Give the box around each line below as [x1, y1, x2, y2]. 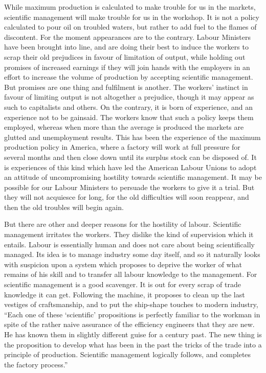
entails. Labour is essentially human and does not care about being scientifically [4, 239, 255, 249]
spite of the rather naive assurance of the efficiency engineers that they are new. [4, 319, 255, 330]
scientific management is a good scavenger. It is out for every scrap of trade [4, 279, 241, 290]
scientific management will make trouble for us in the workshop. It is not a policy [4, 11, 259, 22]
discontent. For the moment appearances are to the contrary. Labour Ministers [4, 31, 251, 42]
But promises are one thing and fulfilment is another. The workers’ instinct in [4, 81, 248, 92]
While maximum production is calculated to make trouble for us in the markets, [4, 2, 256, 12]
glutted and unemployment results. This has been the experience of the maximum [4, 131, 261, 142]
